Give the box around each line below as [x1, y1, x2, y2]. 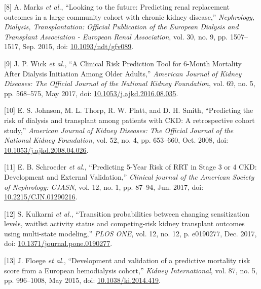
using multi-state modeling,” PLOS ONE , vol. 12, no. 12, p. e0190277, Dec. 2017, [4, 228, 257, 238]
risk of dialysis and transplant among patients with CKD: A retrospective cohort [4, 114, 255, 125]
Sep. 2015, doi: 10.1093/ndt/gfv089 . [22, 41, 134, 52]
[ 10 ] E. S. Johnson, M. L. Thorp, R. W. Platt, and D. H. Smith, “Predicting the [4, 105, 253, 115]
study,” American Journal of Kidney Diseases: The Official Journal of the [4, 125, 234, 135]
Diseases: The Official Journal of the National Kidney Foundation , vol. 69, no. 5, [4, 78, 255, 89]
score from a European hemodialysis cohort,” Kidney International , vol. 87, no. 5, [4, 265, 257, 275]
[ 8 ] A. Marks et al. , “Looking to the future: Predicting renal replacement [4, 2, 230, 12]
